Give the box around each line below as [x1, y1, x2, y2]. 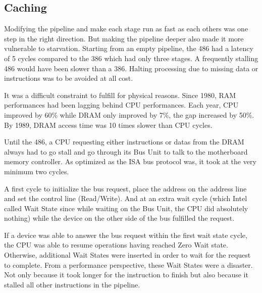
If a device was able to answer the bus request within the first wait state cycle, [4, 229, 247, 240]
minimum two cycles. [4, 166, 69, 176]
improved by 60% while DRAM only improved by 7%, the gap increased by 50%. [4, 109, 254, 120]
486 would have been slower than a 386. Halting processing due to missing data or [4, 63, 258, 73]
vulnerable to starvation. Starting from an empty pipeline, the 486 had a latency [4, 43, 253, 54]
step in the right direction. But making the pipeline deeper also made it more [4, 33, 244, 43]
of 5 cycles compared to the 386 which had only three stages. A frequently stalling [4, 53, 258, 63]
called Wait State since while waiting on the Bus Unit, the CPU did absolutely [4, 203, 248, 213]
